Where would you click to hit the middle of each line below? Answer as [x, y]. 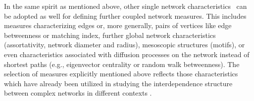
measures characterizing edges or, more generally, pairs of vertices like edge [118, 25]
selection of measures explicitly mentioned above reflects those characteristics [121, 74]
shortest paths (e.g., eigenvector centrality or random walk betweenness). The [122, 64]
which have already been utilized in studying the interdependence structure [118, 83]
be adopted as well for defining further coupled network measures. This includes [125, 16]
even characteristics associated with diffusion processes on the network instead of [127, 54]
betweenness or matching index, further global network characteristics [110, 35]
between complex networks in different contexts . [78, 93]
